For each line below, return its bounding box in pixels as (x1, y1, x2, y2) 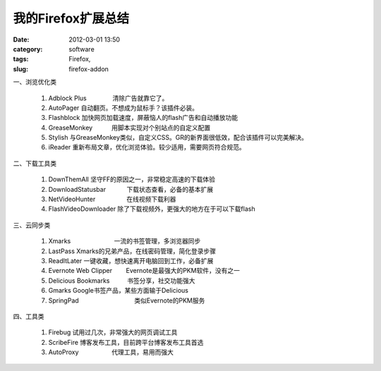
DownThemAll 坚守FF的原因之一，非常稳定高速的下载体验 (48, 175, 215, 183)
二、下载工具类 (13, 159, 56, 167)
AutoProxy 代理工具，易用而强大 (48, 348, 174, 356)
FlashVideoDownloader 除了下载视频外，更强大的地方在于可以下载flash (48, 205, 255, 213)
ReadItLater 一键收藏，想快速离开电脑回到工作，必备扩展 (48, 256, 214, 264)
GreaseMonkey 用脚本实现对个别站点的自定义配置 (48, 123, 211, 132)
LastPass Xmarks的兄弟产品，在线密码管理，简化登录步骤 (48, 247, 217, 255)
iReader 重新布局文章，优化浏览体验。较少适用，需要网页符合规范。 (48, 143, 246, 152)
